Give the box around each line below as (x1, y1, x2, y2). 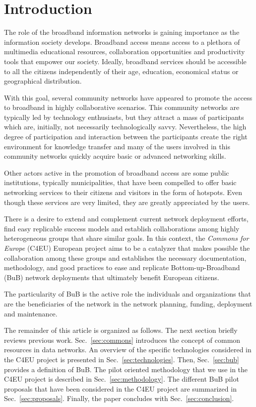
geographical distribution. (4, 76, 82, 86)
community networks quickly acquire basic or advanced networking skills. (4, 151, 226, 161)
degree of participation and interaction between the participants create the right (4, 131, 248, 142)
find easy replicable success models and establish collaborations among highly (4, 223, 240, 233)
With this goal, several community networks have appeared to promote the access (4, 92, 253, 102)
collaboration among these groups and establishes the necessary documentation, (4, 252, 247, 263)
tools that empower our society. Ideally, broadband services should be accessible (4, 56, 247, 66)
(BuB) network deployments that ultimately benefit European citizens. (4, 272, 219, 282)
